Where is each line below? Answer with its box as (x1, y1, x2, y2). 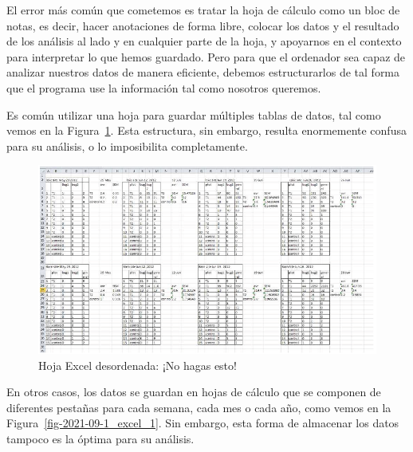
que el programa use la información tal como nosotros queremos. (6, 79, 321, 96)
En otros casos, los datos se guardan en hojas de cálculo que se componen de (6, 383, 381, 400)
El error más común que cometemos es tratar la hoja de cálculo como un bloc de (6, 2, 400, 18)
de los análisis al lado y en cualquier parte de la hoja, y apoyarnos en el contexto (6, 33, 402, 49)
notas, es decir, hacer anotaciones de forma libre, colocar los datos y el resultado (6, 17, 399, 33)
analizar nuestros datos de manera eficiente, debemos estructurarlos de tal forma (6, 64, 400, 81)
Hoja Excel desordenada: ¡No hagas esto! (38, 356, 237, 373)
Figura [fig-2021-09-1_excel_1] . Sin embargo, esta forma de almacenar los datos (6, 415, 399, 431)
